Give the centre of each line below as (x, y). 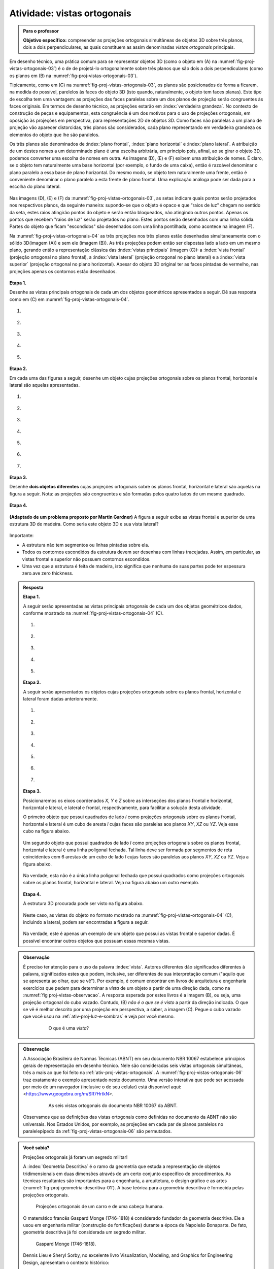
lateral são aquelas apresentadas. (45, 385)
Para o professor (41, 31)
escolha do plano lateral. (35, 187)
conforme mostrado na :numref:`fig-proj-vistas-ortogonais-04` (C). (93, 613)
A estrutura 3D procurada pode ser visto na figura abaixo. (83, 904)
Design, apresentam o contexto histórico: (66, 1262)
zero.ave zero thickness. (48, 573)
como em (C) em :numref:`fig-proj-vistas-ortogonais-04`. (69, 299)
